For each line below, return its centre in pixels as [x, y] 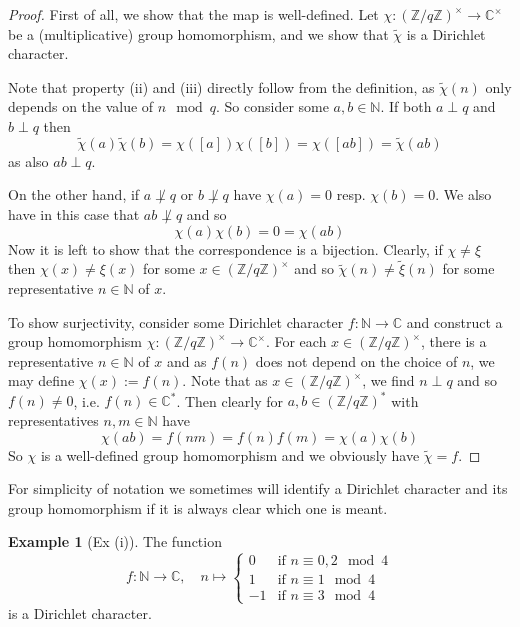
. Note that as [225, 380]
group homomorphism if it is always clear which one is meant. [198, 507]
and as [186, 360]
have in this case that [74, 213]
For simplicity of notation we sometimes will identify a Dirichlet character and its [258, 488]
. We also [463, 194]
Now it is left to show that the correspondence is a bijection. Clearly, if [225, 248]
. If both [406, 106]
